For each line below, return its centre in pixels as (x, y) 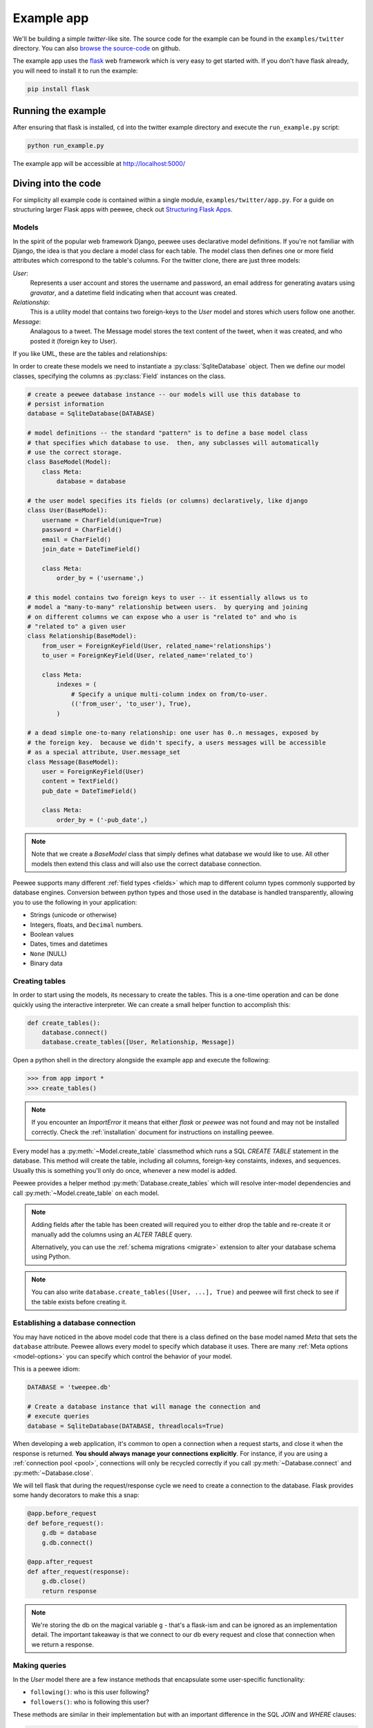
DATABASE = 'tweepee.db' (69, 1387)
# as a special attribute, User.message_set (104, 752)
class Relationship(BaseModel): (82, 636)
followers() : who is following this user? (90, 1702)
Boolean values (52, 934)
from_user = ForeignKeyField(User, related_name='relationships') (157, 646)
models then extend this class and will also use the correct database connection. (146, 863)
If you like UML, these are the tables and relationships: (90, 353)
